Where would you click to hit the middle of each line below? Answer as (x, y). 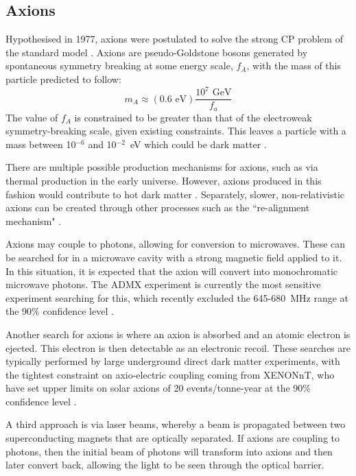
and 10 (102, 144)
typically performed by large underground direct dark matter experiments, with (173, 361)
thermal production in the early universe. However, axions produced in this (164, 180)
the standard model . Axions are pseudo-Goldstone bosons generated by (157, 52)
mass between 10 (41, 144)
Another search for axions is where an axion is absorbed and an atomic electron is (178, 334)
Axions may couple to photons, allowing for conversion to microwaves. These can (176, 244)
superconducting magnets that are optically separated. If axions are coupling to (173, 438)
